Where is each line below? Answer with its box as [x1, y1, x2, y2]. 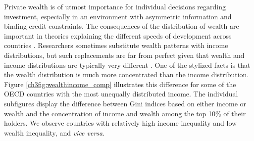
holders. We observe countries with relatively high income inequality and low [4, 118, 237, 128]
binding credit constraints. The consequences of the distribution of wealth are [4, 21, 239, 31]
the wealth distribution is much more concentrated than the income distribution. [4, 69, 249, 80]
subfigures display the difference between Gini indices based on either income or [4, 98, 247, 108]
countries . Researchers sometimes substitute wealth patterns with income [4, 40, 228, 50]
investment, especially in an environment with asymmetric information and [4, 11, 232, 21]
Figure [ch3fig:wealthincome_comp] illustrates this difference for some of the [4, 79, 236, 89]
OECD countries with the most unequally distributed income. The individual [4, 89, 238, 99]
